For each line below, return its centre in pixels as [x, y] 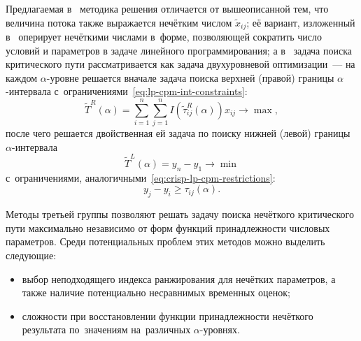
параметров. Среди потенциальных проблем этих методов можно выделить [165, 241]
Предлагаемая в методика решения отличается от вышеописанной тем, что [167, 8]
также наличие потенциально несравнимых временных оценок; [156, 292]
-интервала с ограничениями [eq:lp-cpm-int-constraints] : [127, 91]
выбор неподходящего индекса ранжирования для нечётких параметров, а [179, 278]
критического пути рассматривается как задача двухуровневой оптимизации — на [180, 64]
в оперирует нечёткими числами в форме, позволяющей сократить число [164, 37]
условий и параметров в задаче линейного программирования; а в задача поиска [179, 50]
